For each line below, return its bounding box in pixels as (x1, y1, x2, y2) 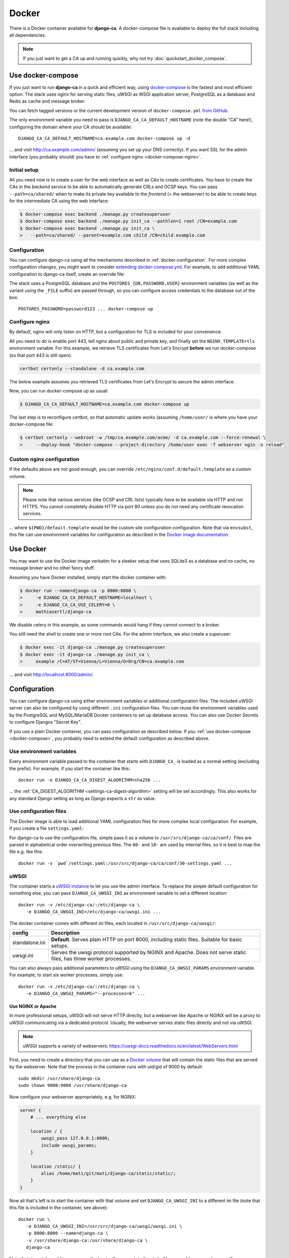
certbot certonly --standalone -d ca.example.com (20, 365, 144, 371)
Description (51, 929, 80, 936)
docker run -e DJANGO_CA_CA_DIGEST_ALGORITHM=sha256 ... (18, 777, 162, 782)
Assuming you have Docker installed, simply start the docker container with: (9, 574, 167, 580)
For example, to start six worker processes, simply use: (9, 972, 124, 978)
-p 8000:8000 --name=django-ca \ (26, 1230, 108, 1236)
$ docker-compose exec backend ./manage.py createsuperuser (20, 211, 171, 217)
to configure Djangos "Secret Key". (9, 719, 82, 725)
